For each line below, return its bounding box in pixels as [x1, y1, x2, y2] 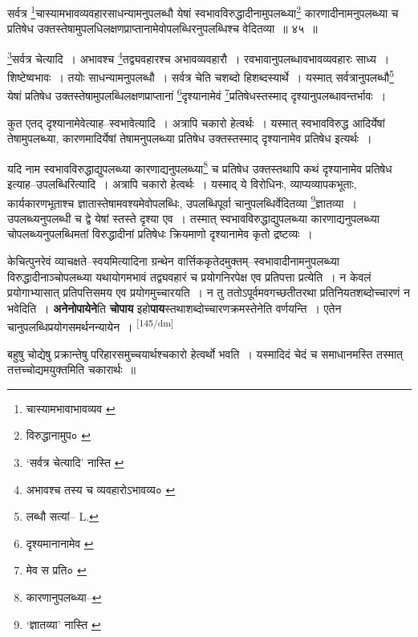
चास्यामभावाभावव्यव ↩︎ [26, 400, 116, 416]
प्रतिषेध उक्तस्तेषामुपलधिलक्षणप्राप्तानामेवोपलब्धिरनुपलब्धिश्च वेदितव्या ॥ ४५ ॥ [7, 20, 318, 37]
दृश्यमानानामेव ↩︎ [26, 534, 94, 551]
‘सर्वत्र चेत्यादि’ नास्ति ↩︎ [26, 454, 124, 471]
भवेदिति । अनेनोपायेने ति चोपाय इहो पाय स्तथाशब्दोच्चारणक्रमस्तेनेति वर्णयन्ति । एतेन [7, 299, 342, 316]
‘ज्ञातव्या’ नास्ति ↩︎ [26, 615, 101, 632]
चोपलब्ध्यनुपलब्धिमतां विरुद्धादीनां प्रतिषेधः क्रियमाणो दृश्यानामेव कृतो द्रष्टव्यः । [7, 225, 313, 242]
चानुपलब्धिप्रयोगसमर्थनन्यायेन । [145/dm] [7, 316, 174, 335]
